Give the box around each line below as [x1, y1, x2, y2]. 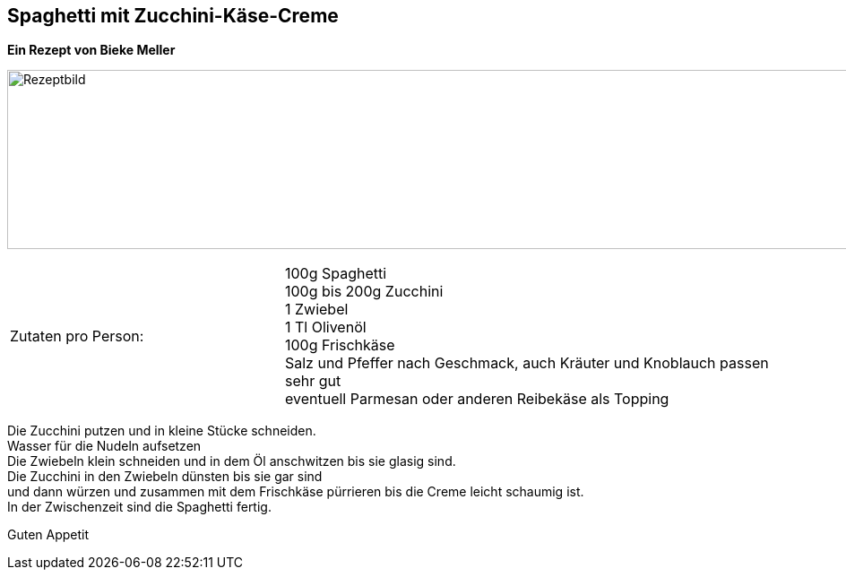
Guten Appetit [7, 527, 90, 543]
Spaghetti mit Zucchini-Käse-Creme [7, 4, 339, 27]
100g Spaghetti [284, 264, 387, 283]
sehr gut [284, 372, 341, 391]
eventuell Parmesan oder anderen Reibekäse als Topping [284, 390, 669, 409]
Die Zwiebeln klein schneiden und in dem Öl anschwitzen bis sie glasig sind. [7, 453, 456, 469]
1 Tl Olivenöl [284, 318, 367, 337]
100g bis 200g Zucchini [284, 282, 444, 301]
